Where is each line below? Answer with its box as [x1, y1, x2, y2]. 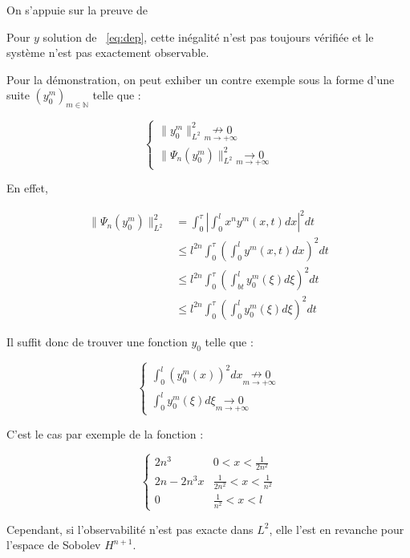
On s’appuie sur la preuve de [6, 2, 148, 18]
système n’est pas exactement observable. [6, 44, 209, 61]
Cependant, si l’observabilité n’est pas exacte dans [6, 520, 254, 537]
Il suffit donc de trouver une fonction [6, 333, 188, 350]
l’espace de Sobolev [6, 536, 101, 553]
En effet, [6, 180, 48, 196]
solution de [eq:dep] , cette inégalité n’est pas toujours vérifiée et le [43, 28, 374, 45]
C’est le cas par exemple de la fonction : [6, 425, 204, 442]
